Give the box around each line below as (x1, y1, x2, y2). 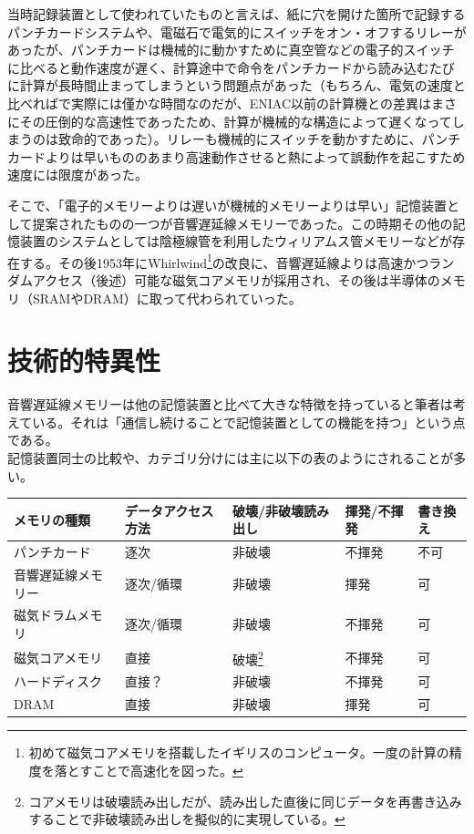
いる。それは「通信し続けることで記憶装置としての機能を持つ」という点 (32, 412, 466, 431)
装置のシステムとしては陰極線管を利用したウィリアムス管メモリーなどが (19, 232, 452, 251)
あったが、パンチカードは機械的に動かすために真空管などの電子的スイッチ (7, 40, 455, 59)
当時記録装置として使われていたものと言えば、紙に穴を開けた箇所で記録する (7, 5, 466, 23)
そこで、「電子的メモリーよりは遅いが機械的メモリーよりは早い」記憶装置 (7, 195, 447, 214)
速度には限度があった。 (7, 165, 148, 184)
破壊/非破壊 (232, 500, 304, 520)
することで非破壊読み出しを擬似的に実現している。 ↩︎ (28, 809, 345, 829)
